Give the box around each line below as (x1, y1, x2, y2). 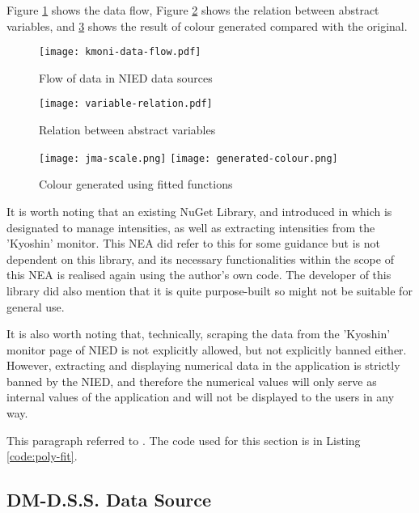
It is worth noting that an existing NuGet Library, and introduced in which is (6, 202, 392, 219)
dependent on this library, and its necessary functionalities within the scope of (6, 250, 394, 267)
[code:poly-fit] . (6, 447, 78, 464)
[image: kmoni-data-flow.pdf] (39, 46, 201, 58)
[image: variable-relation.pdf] (39, 98, 213, 110)
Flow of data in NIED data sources (39, 69, 213, 86)
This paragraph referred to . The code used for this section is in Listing (6, 431, 361, 448)
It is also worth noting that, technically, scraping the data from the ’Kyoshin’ (6, 325, 391, 342)
